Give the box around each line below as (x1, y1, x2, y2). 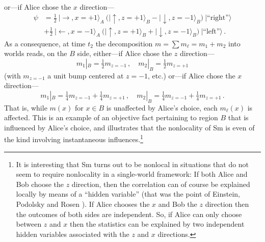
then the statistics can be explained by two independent (69, 219, 245, 229)
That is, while (4, 102, 47, 113)
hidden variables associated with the (16, 228, 129, 239)
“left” (203, 28, 220, 35)
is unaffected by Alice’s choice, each (106, 102, 218, 113)
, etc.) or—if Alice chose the (148, 70, 235, 80)
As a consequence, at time (4, 38, 86, 48)
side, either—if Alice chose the (77, 48, 172, 59)
